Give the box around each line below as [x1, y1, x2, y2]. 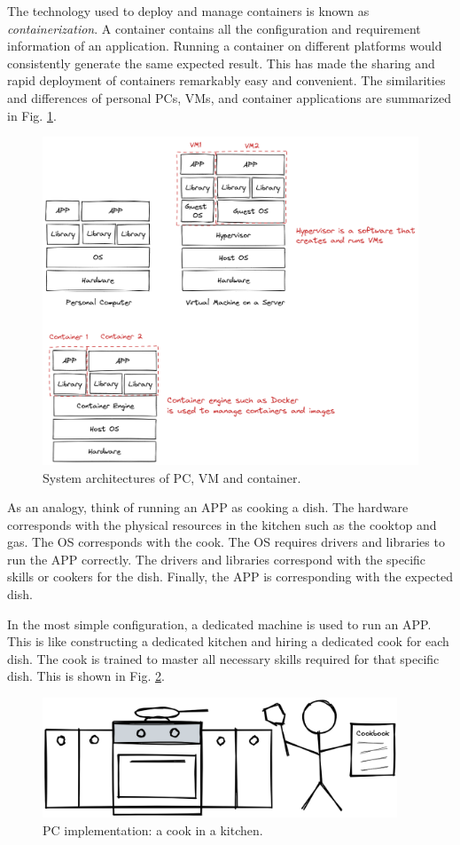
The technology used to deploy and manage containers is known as [7, 2, 370, 20]
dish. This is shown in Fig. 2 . [7, 667, 165, 685]
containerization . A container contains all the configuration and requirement [7, 19, 421, 37]
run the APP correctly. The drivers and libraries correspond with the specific [7, 549, 426, 568]
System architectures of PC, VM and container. [43, 468, 301, 486]
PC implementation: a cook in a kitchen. [43, 820, 263, 839]
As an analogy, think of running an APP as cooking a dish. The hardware [7, 498, 409, 517]
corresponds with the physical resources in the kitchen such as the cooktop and [7, 515, 437, 533]
